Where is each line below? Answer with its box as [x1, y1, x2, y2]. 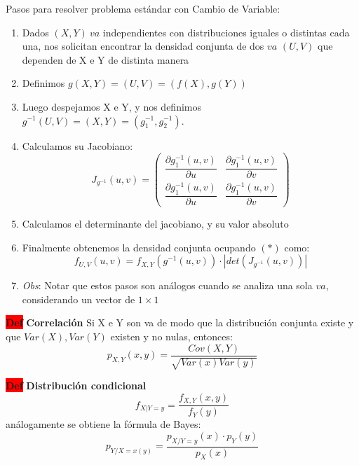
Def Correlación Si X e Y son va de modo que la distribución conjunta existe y [6, 315, 354, 330]
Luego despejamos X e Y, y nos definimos [22, 99, 201, 113]
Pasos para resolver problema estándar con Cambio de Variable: [6, 1, 280, 15]
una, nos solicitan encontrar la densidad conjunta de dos [22, 39, 264, 53]
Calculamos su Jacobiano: [22, 138, 133, 153]
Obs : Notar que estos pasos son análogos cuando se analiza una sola [22, 278, 313, 293]
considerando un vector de [22, 291, 135, 306]
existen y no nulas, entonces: [110, 329, 233, 344]
